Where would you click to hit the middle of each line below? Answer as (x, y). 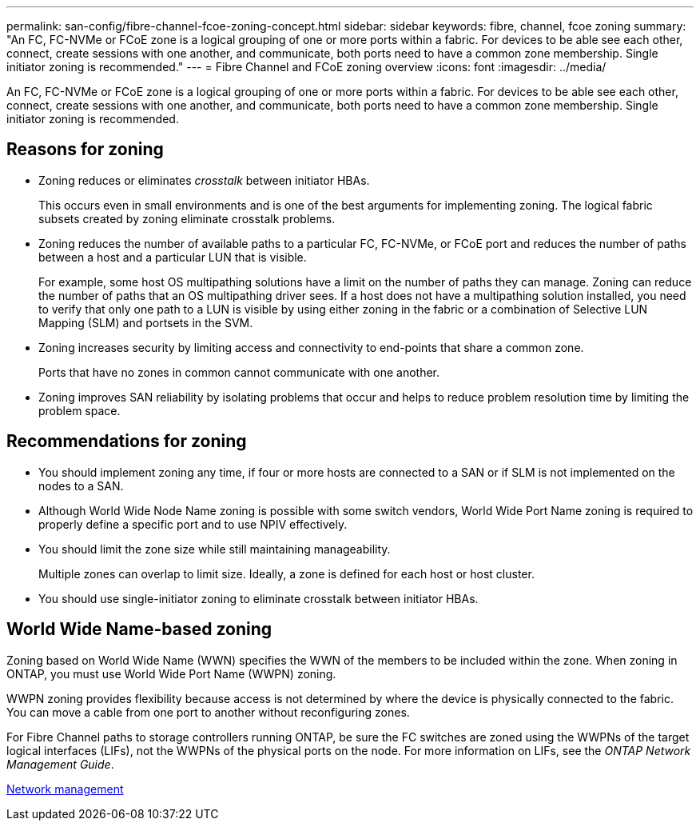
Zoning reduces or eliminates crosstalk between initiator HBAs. (204, 180)
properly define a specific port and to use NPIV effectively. (193, 524)
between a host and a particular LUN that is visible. (173, 257)
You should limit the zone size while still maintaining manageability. (215, 549)
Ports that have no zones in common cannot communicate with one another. (239, 372)
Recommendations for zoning (127, 441)
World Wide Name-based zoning (139, 629)
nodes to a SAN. (81, 485)
